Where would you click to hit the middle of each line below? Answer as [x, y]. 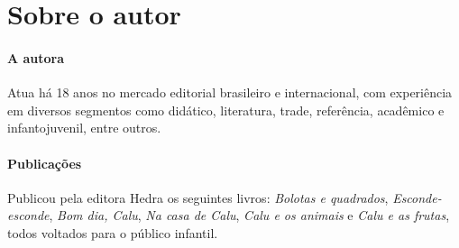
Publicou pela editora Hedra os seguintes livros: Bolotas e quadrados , [198, 197]
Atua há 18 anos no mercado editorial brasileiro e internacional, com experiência [230, 92]
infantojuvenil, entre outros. [84, 128]
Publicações [45, 163]
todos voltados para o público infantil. [113, 232]
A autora [36, 57]
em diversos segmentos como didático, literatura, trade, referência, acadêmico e [226, 110]
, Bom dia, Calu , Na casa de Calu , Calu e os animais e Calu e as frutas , [249, 215]
